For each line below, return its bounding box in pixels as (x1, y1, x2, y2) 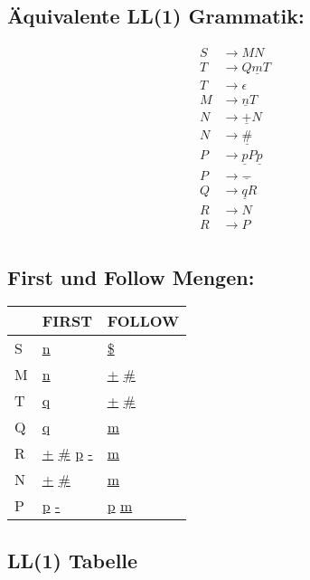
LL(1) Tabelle (7, 546, 138, 574)
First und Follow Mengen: (7, 262, 255, 290)
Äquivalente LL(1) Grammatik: (7, 2, 305, 30)
